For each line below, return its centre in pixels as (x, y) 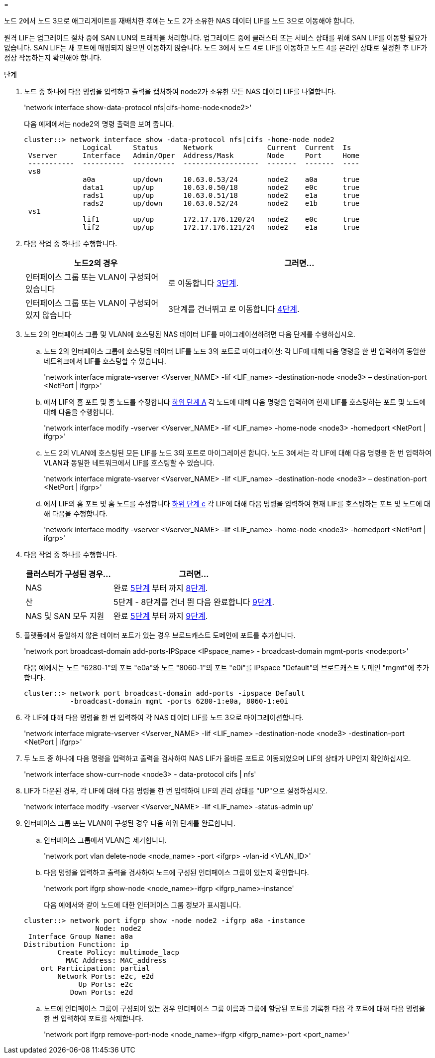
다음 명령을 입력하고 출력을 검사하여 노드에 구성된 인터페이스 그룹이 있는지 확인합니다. (176, 872)
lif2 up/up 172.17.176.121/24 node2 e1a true (221, 227)
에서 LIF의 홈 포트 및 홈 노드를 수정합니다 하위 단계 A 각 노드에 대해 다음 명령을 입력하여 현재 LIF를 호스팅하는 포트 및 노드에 (235, 402)
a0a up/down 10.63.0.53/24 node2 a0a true (221, 179)
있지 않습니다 (49, 315)
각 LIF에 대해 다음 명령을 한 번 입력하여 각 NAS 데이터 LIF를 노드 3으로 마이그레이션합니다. (164, 717)
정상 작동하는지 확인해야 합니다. (53, 58)
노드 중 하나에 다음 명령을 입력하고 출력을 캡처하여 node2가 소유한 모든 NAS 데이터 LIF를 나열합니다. (180, 91)
